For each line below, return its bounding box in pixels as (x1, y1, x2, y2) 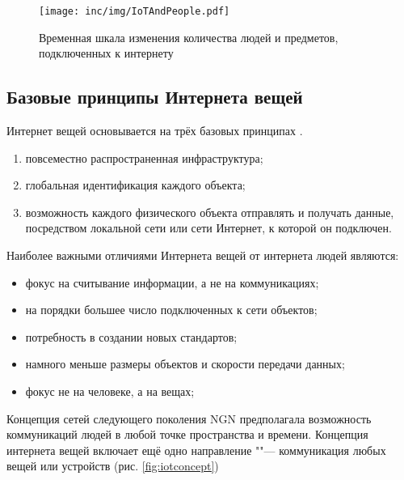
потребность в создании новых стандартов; (25, 328, 238, 345)
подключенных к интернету (39, 45, 174, 62)
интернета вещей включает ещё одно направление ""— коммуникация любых (6, 441, 386, 458)
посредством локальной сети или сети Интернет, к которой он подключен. (25, 219, 392, 236)
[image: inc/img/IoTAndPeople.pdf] (39, 6, 230, 17)
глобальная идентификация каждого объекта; (25, 176, 246, 193)
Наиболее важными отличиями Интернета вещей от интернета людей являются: (6, 247, 399, 264)
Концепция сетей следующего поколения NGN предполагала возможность (6, 410, 372, 427)
